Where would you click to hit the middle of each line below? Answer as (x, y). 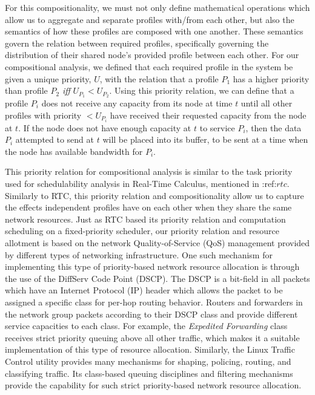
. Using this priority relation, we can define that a (202, 90)
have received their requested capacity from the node (208, 115)
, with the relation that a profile (159, 78)
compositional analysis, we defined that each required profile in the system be (149, 66)
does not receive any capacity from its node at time (137, 103)
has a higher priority (271, 78)
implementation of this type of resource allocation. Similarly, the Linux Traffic (150, 349)
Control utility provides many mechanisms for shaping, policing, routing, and (148, 361)
